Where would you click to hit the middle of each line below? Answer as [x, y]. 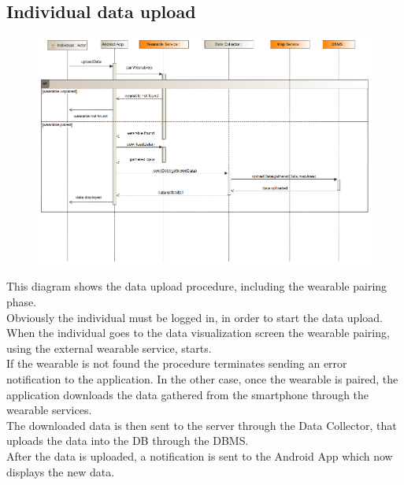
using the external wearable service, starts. [109, 348]
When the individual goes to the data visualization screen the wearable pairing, [198, 333]
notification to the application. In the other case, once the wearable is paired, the [202, 378]
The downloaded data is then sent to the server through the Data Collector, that [202, 425]
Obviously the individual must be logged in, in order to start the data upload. [195, 317]
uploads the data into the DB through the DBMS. [128, 441]
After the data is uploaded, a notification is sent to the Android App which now [200, 455]
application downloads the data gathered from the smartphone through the [188, 394]
